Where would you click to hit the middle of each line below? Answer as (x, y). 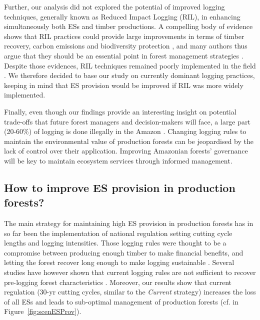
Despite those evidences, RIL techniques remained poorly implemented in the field (130, 65)
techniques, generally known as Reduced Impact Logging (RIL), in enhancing (122, 16)
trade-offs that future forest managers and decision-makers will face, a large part (127, 121)
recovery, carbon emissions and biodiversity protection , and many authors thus (126, 46)
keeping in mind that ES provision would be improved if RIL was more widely (124, 85)
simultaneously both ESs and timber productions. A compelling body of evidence (128, 26)
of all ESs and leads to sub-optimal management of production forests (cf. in (121, 301)
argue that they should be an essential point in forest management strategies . (124, 55)
